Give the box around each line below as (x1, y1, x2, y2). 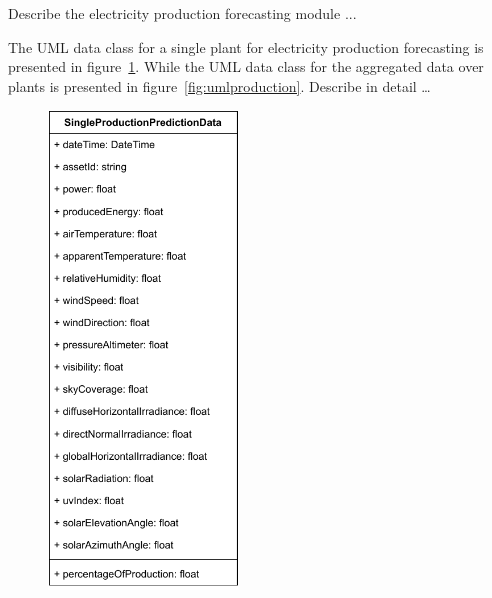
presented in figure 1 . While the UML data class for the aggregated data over (8, 56, 484, 77)
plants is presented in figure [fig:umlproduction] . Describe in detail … (8, 75, 431, 96)
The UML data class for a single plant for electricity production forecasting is (8, 36, 484, 57)
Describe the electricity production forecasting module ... (8, 3, 357, 23)
